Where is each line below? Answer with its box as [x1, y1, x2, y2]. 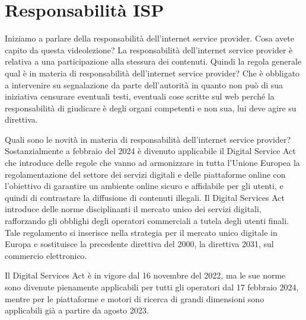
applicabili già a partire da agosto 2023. [5, 304, 149, 316]
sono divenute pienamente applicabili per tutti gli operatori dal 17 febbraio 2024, [5, 281, 299, 293]
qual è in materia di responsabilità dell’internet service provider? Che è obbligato [5, 66, 300, 79]
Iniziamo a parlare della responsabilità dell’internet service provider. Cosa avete [5, 32, 294, 44]
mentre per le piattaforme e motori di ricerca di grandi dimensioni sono [5, 292, 264, 305]
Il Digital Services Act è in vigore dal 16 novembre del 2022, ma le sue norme [5, 269, 286, 281]
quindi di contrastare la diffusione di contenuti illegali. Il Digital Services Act [5, 191, 285, 203]
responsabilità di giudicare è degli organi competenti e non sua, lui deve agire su [5, 101, 297, 114]
